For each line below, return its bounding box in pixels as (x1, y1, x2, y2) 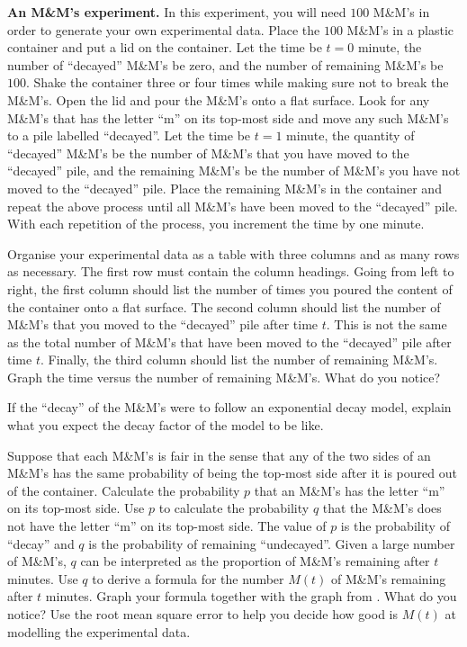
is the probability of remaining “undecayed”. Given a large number (88, 534, 455, 553)
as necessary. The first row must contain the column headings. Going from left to (7, 262, 454, 281)
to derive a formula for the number (92, 569, 284, 588)
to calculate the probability (158, 499, 310, 517)
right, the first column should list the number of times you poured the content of (7, 279, 453, 298)
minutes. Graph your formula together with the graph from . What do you (45, 587, 457, 606)
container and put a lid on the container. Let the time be (7, 38, 322, 57)
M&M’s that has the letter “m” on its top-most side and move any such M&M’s (7, 108, 449, 127)
